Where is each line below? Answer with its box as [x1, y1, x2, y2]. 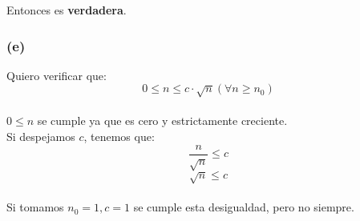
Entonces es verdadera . [6, 2, 127, 18]
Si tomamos [6, 199, 64, 215]
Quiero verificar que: [6, 66, 107, 83]
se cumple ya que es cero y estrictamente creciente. [37, 112, 288, 129]
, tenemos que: [83, 127, 155, 144]
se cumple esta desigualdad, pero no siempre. [133, 199, 354, 215]
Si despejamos [6, 127, 75, 144]
